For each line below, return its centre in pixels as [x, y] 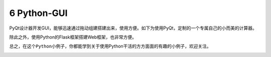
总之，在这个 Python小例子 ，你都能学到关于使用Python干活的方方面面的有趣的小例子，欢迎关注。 [110, 46]
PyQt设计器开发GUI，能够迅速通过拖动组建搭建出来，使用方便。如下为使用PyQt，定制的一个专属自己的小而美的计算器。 [133, 28]
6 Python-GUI [38, 13]
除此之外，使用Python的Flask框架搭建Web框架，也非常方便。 [73, 37]
